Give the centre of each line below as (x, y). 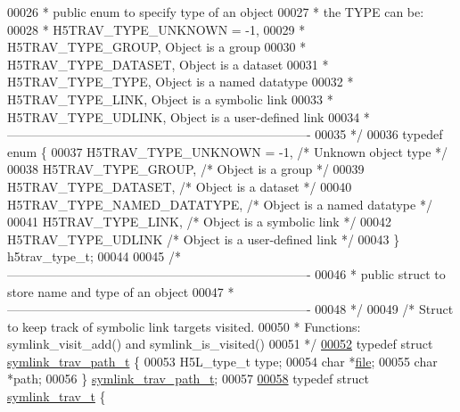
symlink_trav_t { (57, 396)
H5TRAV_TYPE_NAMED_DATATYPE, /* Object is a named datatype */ (220, 204)
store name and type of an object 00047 (115, 291)
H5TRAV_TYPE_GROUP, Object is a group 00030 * (157, 47)
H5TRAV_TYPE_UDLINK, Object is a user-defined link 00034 (184, 116)
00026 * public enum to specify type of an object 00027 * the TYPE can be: (216, 12)
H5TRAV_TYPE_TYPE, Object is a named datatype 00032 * (181, 82)
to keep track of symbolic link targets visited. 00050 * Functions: (184, 326)
